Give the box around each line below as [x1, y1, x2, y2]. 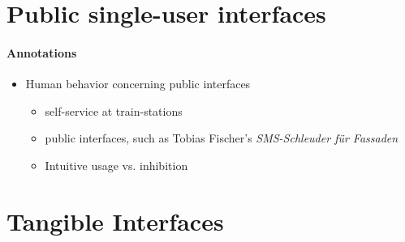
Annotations [6, 44, 77, 61]
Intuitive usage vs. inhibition [45, 156, 188, 173]
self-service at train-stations [45, 102, 183, 119]
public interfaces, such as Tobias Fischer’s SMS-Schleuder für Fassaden [45, 129, 399, 146]
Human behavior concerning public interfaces [25, 75, 251, 92]
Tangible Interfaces [6, 204, 224, 237]
